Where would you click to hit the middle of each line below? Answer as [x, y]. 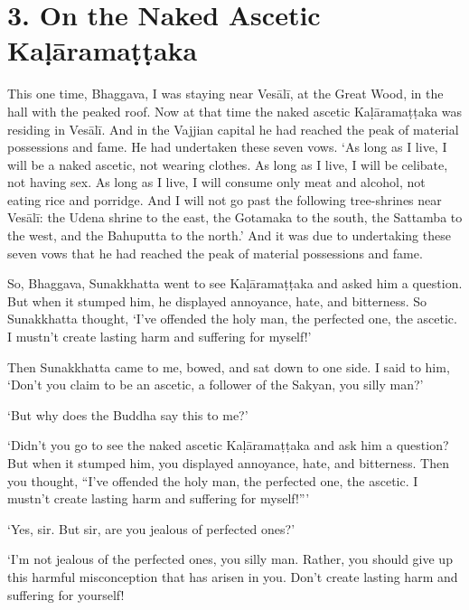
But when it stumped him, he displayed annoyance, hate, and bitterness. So [217, 300]
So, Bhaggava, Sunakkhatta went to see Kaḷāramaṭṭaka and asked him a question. [235, 283]
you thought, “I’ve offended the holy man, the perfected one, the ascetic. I [213, 480]
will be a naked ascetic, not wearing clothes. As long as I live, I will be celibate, [228, 164]
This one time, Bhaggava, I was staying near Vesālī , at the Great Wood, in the [225, 94]
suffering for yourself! [66, 594]
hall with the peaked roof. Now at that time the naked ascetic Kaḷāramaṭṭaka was [235, 111]
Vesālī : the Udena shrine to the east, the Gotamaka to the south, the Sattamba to [235, 217]
